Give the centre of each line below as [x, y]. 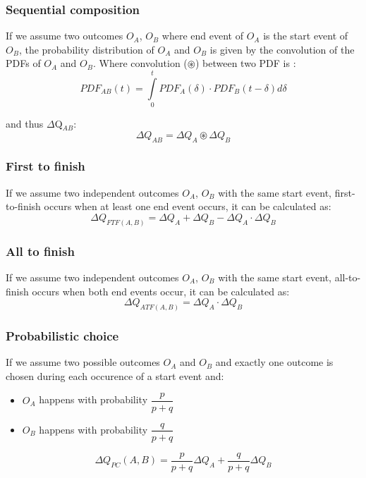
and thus [25, 124]
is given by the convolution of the [282, 49]
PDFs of [23, 63]
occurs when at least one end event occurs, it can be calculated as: [188, 206]
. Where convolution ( [140, 63]
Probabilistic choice [62, 335]
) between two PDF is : [245, 63]
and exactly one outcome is [274, 362]
